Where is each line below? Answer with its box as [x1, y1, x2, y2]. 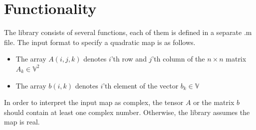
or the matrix [193, 97, 235, 107]
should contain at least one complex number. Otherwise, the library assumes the [4, 106, 250, 117]
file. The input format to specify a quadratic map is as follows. [4, 36, 196, 47]
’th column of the [152, 53, 205, 64]
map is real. [4, 116, 40, 127]
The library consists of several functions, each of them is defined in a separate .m [4, 27, 252, 37]
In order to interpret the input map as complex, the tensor [4, 97, 184, 107]
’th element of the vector [103, 80, 179, 90]
